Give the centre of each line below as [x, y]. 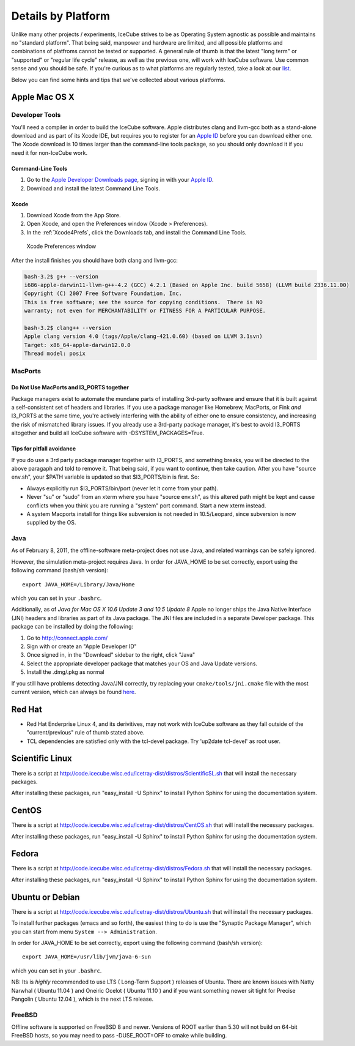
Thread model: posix [55, 354]
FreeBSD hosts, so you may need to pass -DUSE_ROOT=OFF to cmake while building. [119, 1036]
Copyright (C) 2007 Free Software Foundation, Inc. [103, 293]
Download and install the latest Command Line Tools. [93, 188]
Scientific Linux [42, 759]
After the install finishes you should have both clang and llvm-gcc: [95, 260]
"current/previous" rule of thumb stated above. [86, 733]
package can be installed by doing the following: [72, 627]
